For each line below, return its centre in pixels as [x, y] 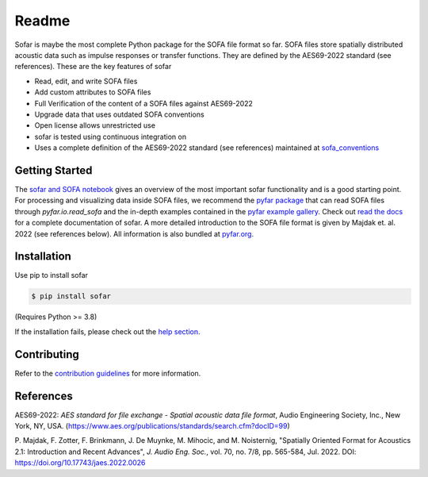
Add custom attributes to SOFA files [93, 92]
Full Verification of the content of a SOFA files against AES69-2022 [144, 103]
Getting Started [53, 170]
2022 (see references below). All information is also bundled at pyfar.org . [134, 233]
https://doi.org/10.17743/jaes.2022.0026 [80, 463]
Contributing [47, 354]
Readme [42, 21]
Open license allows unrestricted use [95, 125]
